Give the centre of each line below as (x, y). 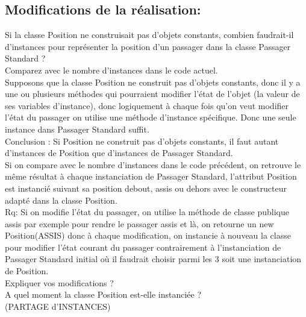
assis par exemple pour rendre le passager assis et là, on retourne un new (139, 223)
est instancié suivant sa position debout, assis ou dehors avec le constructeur (146, 188)
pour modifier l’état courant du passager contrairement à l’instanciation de (143, 247)
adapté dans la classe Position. (61, 200)
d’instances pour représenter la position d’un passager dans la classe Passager (148, 46)
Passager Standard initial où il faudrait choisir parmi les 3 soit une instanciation (153, 259)
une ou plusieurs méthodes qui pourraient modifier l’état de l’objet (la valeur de (152, 94)
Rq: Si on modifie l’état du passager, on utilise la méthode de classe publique (147, 212)
